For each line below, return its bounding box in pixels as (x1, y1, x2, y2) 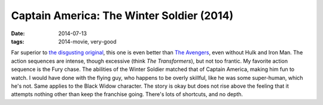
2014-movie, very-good (58, 38, 117, 45)
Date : (11, 30, 25, 37)
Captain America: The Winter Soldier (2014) (11, 9, 234, 22)
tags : (11, 38, 25, 45)
